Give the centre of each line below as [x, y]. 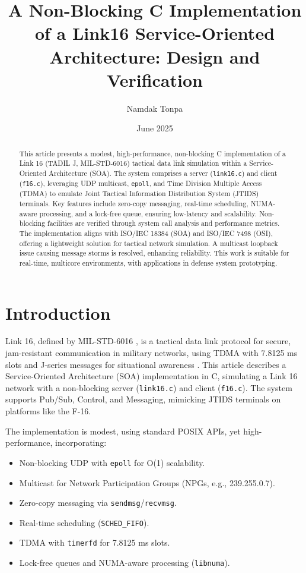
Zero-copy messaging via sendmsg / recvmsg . [98, 503]
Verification [155, 79]
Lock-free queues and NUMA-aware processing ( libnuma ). [125, 563]
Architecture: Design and [155, 56]
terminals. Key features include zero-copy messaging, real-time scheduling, [134, 203]
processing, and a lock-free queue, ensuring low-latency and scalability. [148, 213]
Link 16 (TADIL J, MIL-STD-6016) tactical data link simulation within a [133, 163]
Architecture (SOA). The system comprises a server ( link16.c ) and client [163, 173]
